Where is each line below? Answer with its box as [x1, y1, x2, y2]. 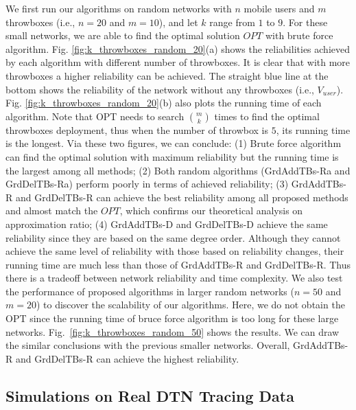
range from [209, 14, 255, 29]
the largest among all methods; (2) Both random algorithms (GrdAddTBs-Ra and [5, 163, 351, 177]
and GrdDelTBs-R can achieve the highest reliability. [15, 351, 239, 365]
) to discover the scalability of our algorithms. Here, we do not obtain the [36, 297, 345, 312]
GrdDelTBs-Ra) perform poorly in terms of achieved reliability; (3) [5, 176, 289, 191]
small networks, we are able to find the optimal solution [5, 28, 240, 43]
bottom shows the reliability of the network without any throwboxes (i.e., [5, 82, 314, 96]
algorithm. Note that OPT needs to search [5, 109, 185, 123]
